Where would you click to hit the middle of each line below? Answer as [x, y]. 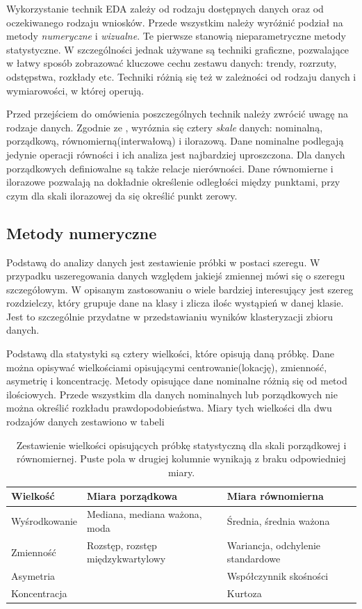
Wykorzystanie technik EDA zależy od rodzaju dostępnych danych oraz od [165, 8]
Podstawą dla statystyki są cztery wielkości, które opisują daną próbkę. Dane [170, 354]
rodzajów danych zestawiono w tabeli [85, 422]
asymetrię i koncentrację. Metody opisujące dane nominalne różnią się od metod [177, 381]
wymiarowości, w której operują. [75, 90]
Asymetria [33, 576]
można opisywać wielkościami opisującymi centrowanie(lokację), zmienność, [167, 367]
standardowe [254, 559]
